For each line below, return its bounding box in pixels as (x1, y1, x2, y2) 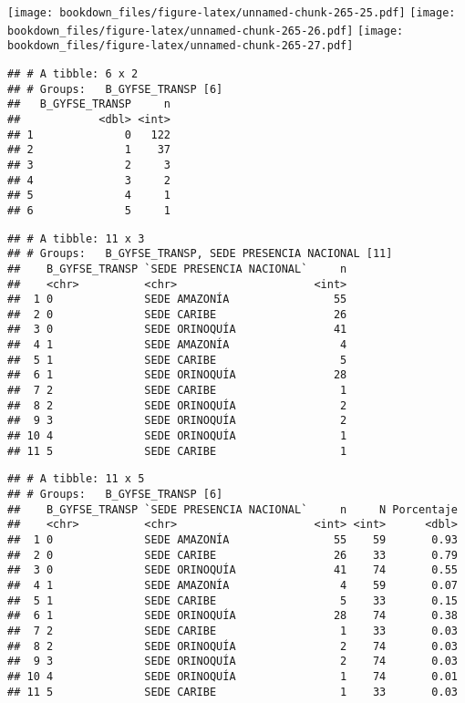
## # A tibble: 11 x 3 (7, 232, 145, 245)
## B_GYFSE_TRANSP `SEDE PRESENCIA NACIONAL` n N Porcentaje (7, 502, 458, 516)
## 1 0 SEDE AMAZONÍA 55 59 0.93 (7, 533, 458, 546)
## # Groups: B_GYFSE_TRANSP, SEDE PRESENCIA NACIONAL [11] (7, 247, 393, 261)
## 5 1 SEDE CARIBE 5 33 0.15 (7, 594, 458, 607)
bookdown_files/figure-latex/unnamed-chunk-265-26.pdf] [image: (7, 24, 404, 37)
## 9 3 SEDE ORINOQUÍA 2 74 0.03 (7, 655, 458, 668)
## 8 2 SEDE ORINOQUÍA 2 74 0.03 (7, 639, 458, 653)
